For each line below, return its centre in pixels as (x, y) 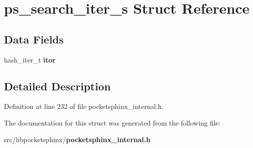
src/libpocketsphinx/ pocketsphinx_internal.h (77, 139)
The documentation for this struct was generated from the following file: (112, 122)
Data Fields (34, 39)
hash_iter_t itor (30, 59)
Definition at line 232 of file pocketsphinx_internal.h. (84, 106)
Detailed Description (57, 86)
